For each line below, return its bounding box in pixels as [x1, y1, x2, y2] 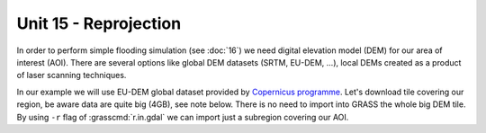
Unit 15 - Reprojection [16, 13, 182, 33]
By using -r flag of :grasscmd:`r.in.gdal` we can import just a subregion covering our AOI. [16, 111, 349, 122]
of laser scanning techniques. [16, 70, 127, 81]
